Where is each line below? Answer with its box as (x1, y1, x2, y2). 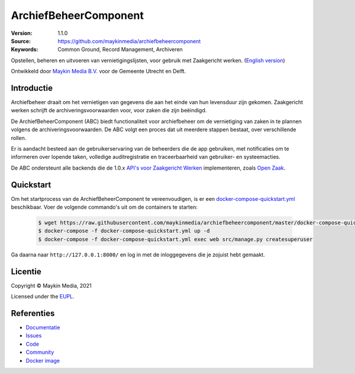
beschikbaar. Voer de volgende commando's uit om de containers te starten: (11, 204, 198, 211)
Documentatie (25, 324, 60, 331)
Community (25, 349, 54, 356)
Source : (11, 37, 31, 44)
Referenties (11, 308, 55, 318)
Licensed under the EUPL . (11, 293, 75, 300)
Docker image (25, 357, 60, 364)
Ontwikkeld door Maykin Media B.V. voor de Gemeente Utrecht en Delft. (11, 68, 186, 75)
